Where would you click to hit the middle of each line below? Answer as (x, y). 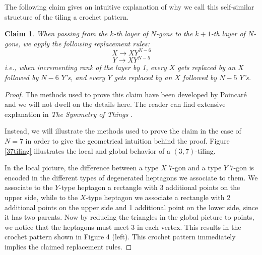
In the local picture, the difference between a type (82, 168)
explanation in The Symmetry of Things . (69, 114)
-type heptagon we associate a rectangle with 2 (158, 197)
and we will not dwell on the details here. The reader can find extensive (115, 104)
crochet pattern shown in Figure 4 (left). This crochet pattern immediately (120, 237)
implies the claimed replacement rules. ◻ (68, 246)
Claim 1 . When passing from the (56, 34)
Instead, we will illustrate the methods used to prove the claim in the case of (123, 131)
